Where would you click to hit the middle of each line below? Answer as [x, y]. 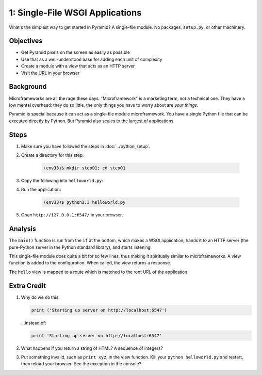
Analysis [23, 229]
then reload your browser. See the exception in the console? [81, 364]
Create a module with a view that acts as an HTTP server [78, 66]
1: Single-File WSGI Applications [75, 13]
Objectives [26, 41]
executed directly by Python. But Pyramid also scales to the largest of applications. [92, 121]
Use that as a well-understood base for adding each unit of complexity [92, 59]
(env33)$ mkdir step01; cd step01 [84, 168]
